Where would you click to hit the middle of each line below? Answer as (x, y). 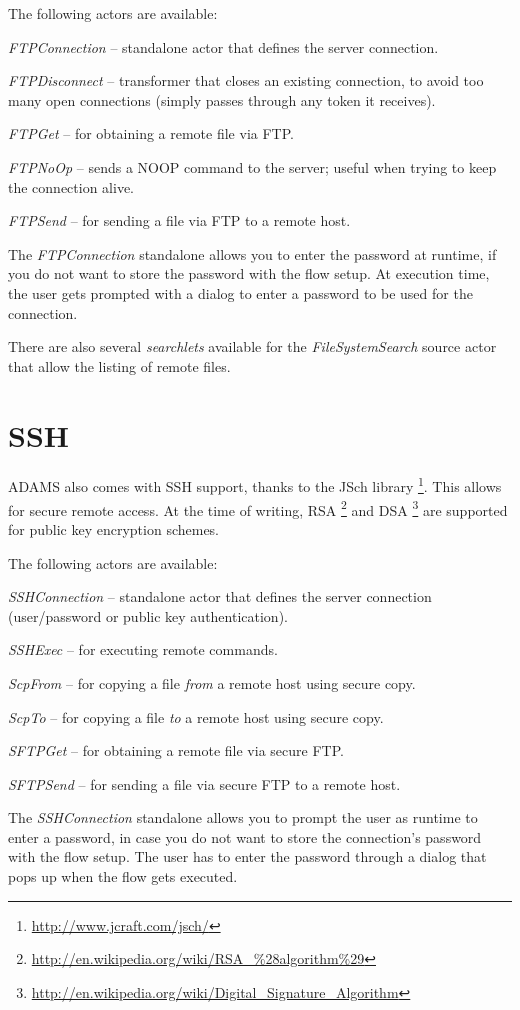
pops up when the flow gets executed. (123, 876)
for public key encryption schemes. (114, 528)
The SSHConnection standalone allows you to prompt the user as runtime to (243, 817)
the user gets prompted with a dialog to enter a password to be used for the (240, 292)
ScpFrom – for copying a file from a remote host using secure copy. (212, 682)
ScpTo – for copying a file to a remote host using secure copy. (196, 716)
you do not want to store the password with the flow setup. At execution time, (249, 273)
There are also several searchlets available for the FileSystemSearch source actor (252, 346)
